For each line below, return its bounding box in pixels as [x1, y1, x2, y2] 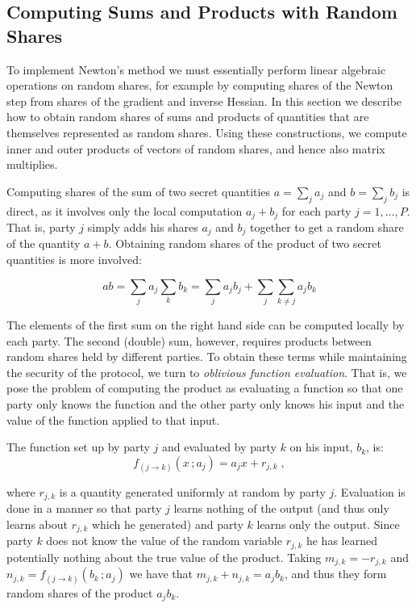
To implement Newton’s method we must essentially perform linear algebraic [6, 61, 386, 78]
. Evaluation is [334, 483, 406, 500]
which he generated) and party [91, 515, 243, 532]
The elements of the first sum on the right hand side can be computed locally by [6, 316, 405, 333]
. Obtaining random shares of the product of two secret [108, 235, 381, 252]
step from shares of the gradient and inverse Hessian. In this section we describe [6, 92, 402, 109]
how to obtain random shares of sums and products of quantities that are [6, 108, 369, 125]
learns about [6, 515, 68, 532]
